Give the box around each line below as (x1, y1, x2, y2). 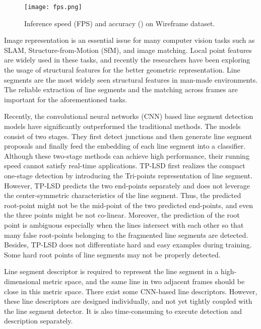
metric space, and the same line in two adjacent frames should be (43, 276, 245, 286)
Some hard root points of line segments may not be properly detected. (4, 249, 221, 259)
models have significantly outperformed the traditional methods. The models (4, 121, 241, 131)
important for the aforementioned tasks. (4, 94, 127, 104)
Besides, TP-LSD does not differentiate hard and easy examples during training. (4, 239, 252, 250)
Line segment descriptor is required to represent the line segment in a (4, 266, 219, 277)
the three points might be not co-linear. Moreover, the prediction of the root (4, 210, 240, 220)
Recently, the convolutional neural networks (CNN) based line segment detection (4, 111, 253, 121)
